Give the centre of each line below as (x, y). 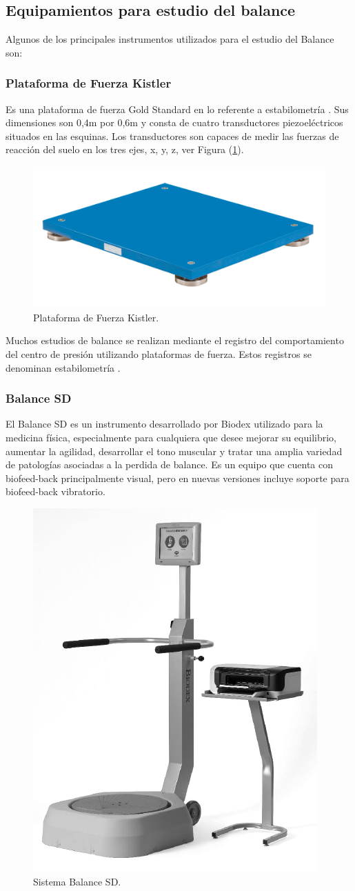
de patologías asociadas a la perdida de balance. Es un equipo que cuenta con (169, 464)
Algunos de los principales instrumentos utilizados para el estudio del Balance (170, 39)
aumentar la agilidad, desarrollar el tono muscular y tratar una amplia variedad (174, 451)
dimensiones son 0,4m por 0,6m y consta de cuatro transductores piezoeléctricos (174, 122)
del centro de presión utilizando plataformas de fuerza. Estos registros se (159, 353)
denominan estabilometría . (63, 367)
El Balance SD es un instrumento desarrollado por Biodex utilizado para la (164, 424)
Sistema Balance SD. (77, 881)
